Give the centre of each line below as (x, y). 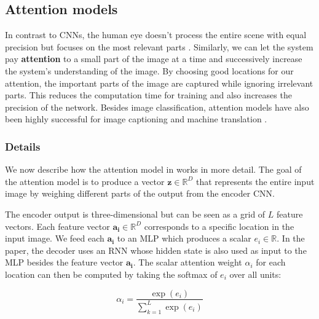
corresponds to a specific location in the (219, 226)
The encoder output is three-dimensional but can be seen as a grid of (135, 214)
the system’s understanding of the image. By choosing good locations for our (149, 70)
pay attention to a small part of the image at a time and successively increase (154, 59)
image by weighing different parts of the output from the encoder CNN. (140, 193)
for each (271, 262)
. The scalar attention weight (187, 262)
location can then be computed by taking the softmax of (111, 274)
